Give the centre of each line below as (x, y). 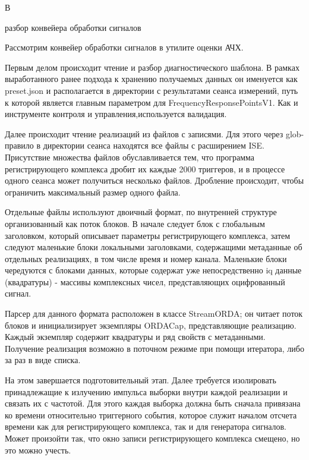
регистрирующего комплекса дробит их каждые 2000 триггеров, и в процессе (145, 168)
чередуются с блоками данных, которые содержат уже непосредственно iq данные (153, 270)
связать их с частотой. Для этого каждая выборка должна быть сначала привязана (153, 403)
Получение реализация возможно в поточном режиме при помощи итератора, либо (154, 348)
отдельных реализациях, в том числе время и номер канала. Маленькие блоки (146, 258)
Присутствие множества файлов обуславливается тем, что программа (130, 157)
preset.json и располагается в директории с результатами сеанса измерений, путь (152, 90)
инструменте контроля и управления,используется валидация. (116, 114)
